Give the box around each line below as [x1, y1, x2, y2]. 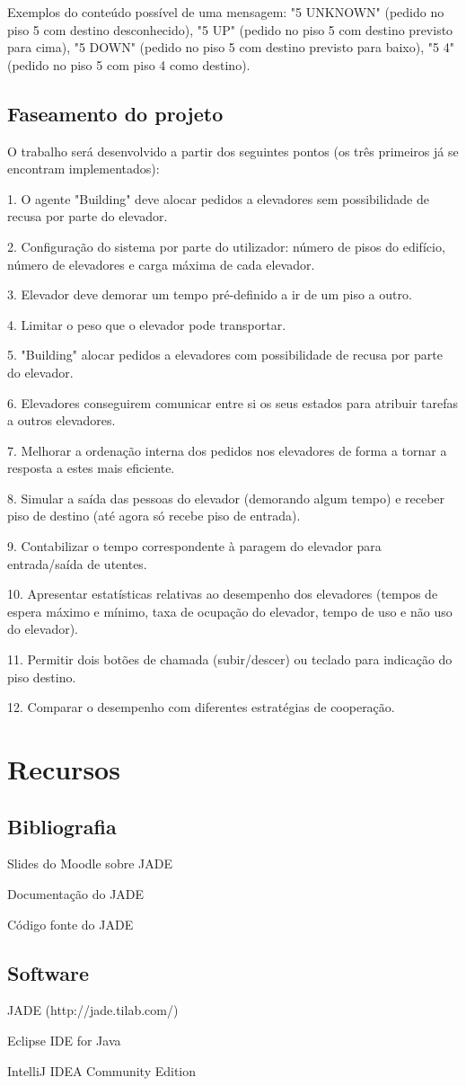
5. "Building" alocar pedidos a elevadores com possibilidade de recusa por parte [7, 345, 443, 364]
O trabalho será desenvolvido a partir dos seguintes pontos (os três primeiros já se [7, 141, 459, 160]
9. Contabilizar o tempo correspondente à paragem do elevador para [7, 537, 382, 556]
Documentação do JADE [7, 885, 145, 903]
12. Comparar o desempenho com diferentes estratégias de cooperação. [7, 698, 395, 717]
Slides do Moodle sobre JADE [7, 854, 172, 873]
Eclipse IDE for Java [7, 1030, 121, 1049]
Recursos [7, 751, 120, 788]
